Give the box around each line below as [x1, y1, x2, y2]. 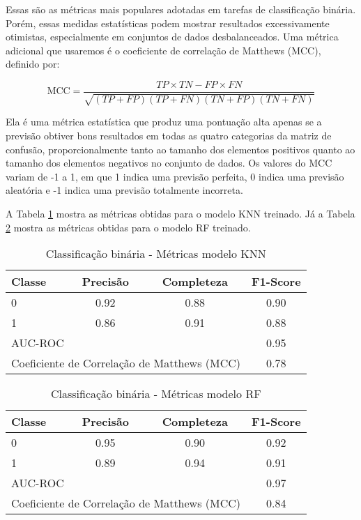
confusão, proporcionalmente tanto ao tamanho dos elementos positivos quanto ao [6, 142, 355, 156]
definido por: [6, 56, 60, 71]
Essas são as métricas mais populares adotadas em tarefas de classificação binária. [6, 2, 356, 16]
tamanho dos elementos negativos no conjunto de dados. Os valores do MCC [6, 155, 332, 170]
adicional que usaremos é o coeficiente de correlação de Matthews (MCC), [6, 43, 321, 57]
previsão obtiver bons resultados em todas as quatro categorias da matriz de [6, 128, 332, 143]
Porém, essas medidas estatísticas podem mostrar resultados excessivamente [6, 15, 330, 30]
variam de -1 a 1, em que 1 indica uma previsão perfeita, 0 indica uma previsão [6, 169, 344, 183]
